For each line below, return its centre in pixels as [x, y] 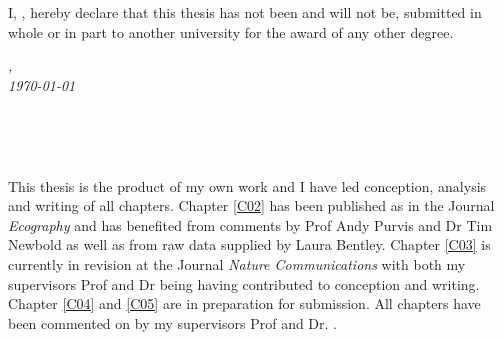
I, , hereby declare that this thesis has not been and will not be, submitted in [245, 12]
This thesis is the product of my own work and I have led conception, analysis [247, 185]
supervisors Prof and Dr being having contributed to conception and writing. [244, 283]
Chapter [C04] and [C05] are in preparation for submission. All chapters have [244, 303]
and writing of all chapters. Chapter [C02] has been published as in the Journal [251, 205]
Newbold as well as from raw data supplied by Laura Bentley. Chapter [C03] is [249, 244]
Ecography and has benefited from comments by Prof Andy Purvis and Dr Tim [250, 224]
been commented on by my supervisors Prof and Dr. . [172, 322]
